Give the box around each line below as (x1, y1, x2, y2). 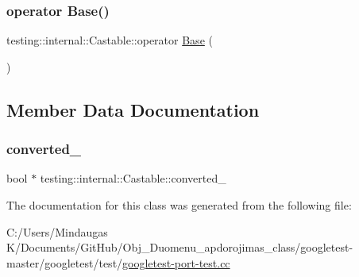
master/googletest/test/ (6, 254, 123, 271)
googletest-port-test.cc (122, 254, 230, 271)
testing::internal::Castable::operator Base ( (6, 32, 213, 48)
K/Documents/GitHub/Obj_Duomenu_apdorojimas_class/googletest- (6, 239, 353, 256)
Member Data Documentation (6, 97, 260, 121)
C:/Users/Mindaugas (6, 223, 108, 240)
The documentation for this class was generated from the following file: (6, 197, 352, 213)
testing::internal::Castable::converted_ (40, 170, 226, 187)
